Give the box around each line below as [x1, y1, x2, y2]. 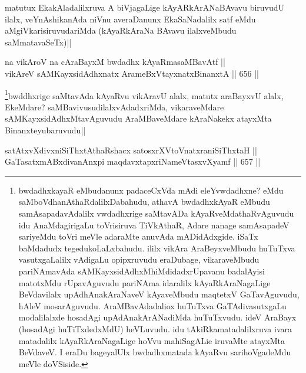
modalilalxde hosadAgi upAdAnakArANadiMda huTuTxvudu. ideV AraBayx [18, 311, 297, 323]
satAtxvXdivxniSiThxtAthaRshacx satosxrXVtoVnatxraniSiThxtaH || [5, 143, 257, 156]
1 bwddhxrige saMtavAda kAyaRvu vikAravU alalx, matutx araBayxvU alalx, [5, 87, 284, 102]
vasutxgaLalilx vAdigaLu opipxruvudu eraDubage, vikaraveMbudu [18, 253, 260, 266]
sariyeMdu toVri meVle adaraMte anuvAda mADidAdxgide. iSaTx [18, 230, 258, 243]
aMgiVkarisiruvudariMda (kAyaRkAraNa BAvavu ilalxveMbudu [5, 24, 237, 37]
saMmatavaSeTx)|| [5, 35, 72, 48]
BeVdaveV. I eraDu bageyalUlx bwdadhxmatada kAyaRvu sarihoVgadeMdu [18, 346, 291, 358]
